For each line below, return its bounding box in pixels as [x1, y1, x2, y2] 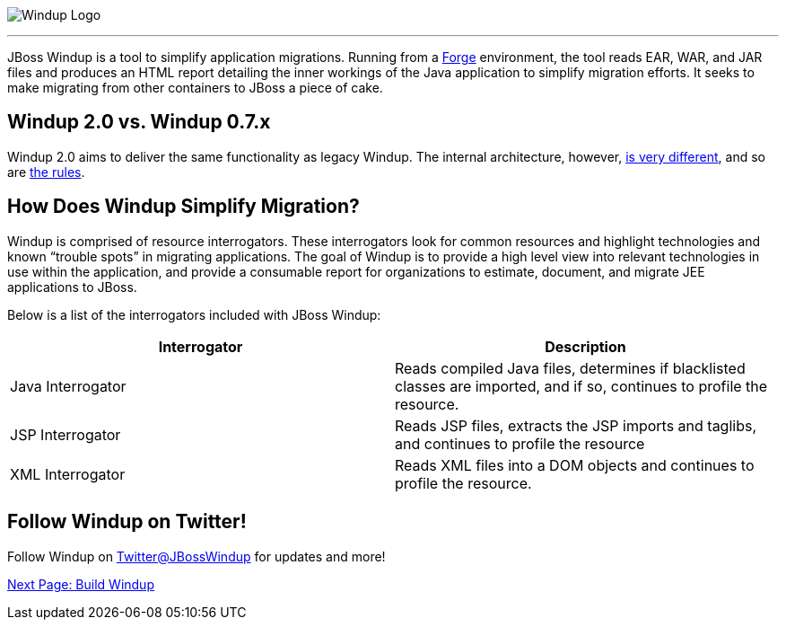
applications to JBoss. [7, 278, 137, 295]
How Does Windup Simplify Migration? [7, 195, 360, 218]
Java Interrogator [10, 376, 127, 395]
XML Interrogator [10, 464, 126, 483]
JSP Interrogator [10, 425, 121, 444]
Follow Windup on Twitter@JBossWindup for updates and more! [7, 548, 386, 564]
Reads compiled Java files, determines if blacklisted [395, 358, 746, 377]
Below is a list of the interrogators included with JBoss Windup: [7, 306, 381, 322]
